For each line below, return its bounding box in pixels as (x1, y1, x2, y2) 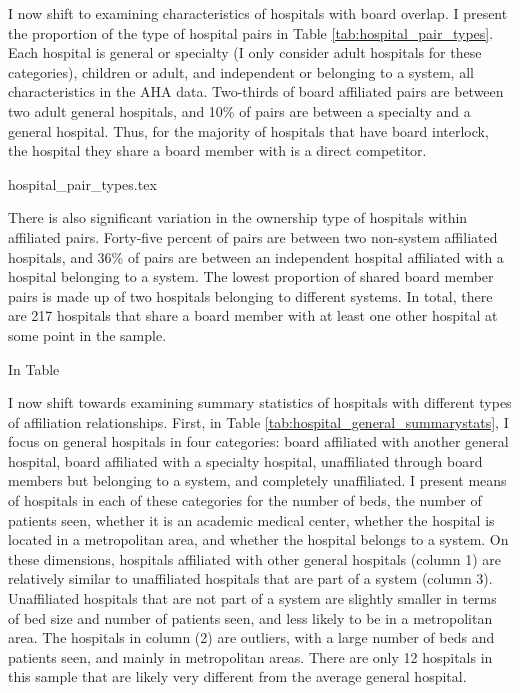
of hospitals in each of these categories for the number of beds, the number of (8, 490, 482, 511)
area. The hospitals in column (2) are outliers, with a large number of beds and (8, 627, 495, 648)
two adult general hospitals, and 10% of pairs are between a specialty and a (8, 100, 471, 121)
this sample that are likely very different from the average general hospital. (8, 666, 467, 687)
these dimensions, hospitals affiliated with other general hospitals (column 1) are (8, 548, 501, 569)
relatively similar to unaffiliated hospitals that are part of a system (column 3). (8, 568, 493, 589)
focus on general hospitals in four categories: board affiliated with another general (8, 431, 509, 452)
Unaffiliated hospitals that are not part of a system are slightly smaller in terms (8, 588, 497, 609)
